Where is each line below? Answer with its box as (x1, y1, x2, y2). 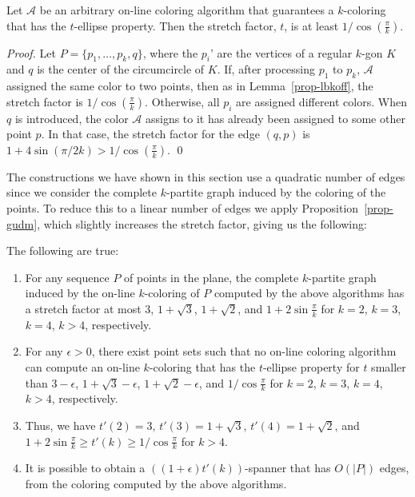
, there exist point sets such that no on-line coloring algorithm (91, 343, 397, 360)
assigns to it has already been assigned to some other (145, 109, 405, 126)
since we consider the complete (6, 184, 157, 201)
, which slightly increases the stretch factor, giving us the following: (37, 215, 367, 232)
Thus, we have (25, 416, 96, 433)
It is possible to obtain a (25, 459, 146, 476)
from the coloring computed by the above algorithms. (25, 475, 287, 491)
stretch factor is (6, 93, 83, 109)
